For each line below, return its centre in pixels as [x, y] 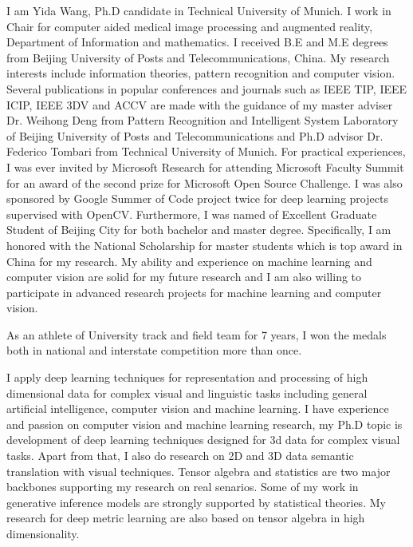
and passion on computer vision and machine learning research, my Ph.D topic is [205, 424]
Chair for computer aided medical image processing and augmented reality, [190, 26]
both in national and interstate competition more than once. [154, 350]
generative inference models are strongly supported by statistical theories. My [196, 502]
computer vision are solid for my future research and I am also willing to [184, 277]
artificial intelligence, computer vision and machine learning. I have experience [198, 408]
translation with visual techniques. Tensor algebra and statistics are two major [199, 471]
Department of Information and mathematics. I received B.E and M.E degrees [197, 42]
